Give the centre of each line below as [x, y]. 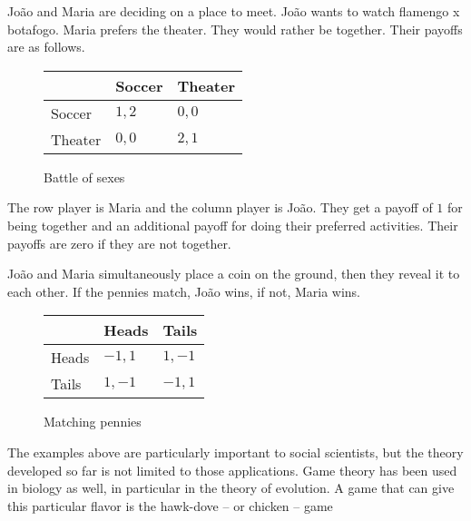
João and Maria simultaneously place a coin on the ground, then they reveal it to [234, 274]
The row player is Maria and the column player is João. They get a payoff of [220, 207]
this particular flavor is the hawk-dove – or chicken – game [170, 505]
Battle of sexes [84, 177]
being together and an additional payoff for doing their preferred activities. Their [233, 225]
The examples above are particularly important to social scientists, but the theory [235, 452]
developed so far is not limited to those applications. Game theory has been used [232, 470]
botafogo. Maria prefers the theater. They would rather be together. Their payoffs [235, 29]
